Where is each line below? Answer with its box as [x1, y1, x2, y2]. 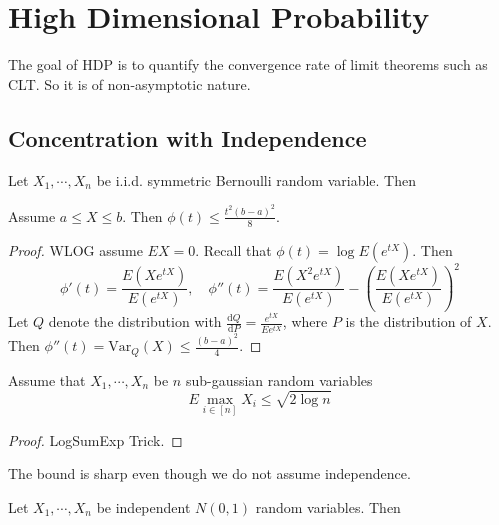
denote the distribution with [48, 311, 222, 332]
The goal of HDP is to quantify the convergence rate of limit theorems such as [8, 54, 488, 75]
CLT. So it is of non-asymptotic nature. [8, 73, 251, 94]
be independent [96, 497, 191, 517]
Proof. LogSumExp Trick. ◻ [8, 429, 183, 450]
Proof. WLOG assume [8, 239, 143, 260]
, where [282, 311, 328, 332]
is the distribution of [345, 311, 472, 332]
